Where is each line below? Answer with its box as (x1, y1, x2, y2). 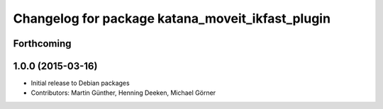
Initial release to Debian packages (30, 79, 131, 88)
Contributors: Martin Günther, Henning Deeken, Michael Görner (30, 88, 216, 97)
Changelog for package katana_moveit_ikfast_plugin (13, 11, 331, 26)
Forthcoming (13, 38, 72, 50)
